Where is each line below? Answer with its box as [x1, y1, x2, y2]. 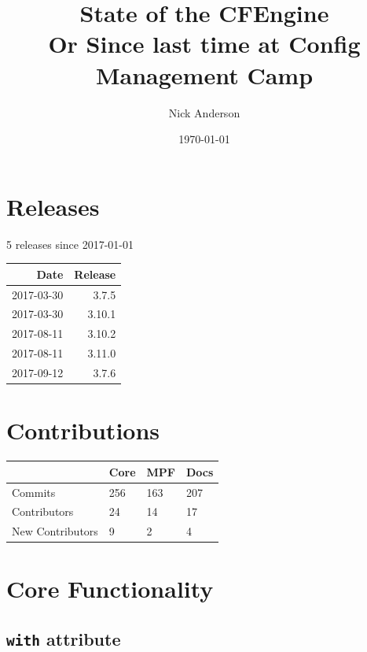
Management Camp [95, 58, 314, 91]
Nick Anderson [168, 104, 240, 120]
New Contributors [12, 523, 98, 539]
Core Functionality [6, 572, 214, 605]
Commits [12, 483, 56, 500]
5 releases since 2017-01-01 [6, 235, 134, 252]
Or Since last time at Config [48, 28, 361, 60]
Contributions [6, 414, 160, 446]
